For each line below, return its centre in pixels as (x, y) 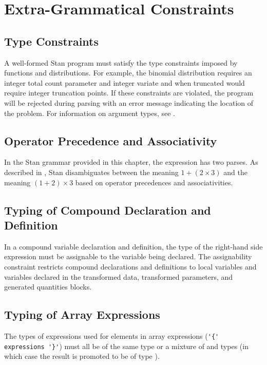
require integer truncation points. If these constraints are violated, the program (129, 93)
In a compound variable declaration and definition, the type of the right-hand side (133, 246)
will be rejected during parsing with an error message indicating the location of (129, 102)
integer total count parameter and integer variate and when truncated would (125, 82)
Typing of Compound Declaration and (108, 210)
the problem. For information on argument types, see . (90, 113)
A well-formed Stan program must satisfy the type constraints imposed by (121, 62)
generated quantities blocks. (48, 287)
